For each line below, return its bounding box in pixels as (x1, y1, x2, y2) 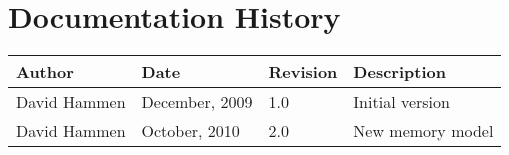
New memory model (353, 119, 494, 143)
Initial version (353, 90, 450, 114)
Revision (268, 60, 338, 84)
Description (353, 60, 446, 84)
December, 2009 (141, 90, 253, 114)
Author (16, 60, 74, 84)
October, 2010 (141, 119, 240, 143)
